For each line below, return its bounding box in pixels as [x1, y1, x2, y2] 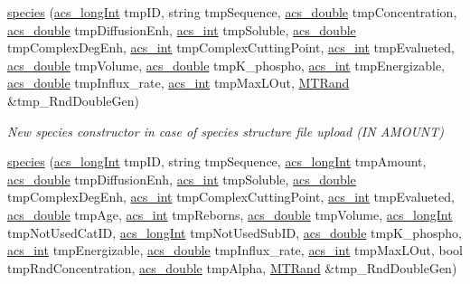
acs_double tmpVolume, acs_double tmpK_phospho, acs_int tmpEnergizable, [7, 55, 445, 74]
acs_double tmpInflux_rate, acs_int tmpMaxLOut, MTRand [7, 73, 350, 92]
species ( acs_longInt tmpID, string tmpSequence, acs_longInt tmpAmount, [7, 152, 427, 171]
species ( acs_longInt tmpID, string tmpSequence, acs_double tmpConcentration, [7, 3, 457, 21]
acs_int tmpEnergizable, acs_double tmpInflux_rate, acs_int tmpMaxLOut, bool [7, 241, 464, 260]
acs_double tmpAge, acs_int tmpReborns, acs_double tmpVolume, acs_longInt [7, 204, 453, 223]
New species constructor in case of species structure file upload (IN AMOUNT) [7, 121, 444, 140]
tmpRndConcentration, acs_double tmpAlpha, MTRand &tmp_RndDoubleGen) [7, 258, 457, 277]
